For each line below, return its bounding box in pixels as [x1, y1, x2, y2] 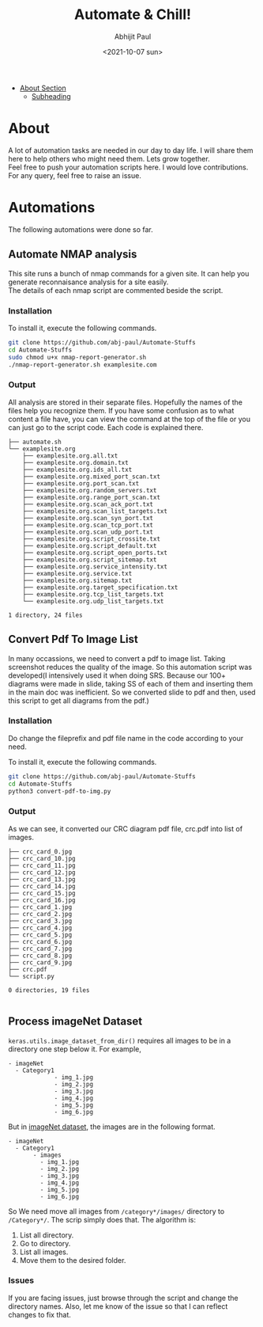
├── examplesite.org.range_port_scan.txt [22, 493, 160, 501]
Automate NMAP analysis [8, 248, 137, 261]
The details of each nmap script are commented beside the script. [8, 285, 224, 295]
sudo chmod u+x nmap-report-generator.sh [8, 353, 147, 361]
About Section [19, 83, 66, 93]
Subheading [31, 91, 71, 101]
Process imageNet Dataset [8, 1015, 143, 1029]
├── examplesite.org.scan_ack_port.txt [22, 500, 154, 508]
